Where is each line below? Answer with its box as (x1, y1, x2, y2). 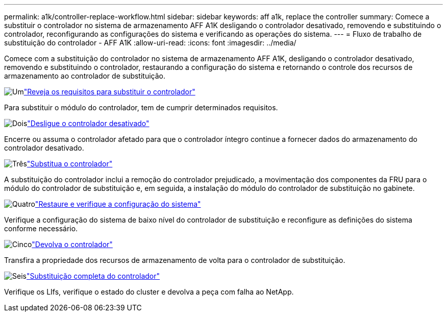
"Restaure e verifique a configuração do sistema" (35, 200, 201, 208)
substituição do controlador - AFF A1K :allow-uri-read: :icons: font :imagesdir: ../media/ (4, 38, 296, 47)
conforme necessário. (4, 224, 78, 233)
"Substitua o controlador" (27, 159, 113, 168)
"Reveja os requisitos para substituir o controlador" (23, 87, 195, 96)
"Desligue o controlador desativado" (27, 119, 150, 128)
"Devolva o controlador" (32, 240, 113, 249)
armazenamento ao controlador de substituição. (4, 71, 166, 80)
